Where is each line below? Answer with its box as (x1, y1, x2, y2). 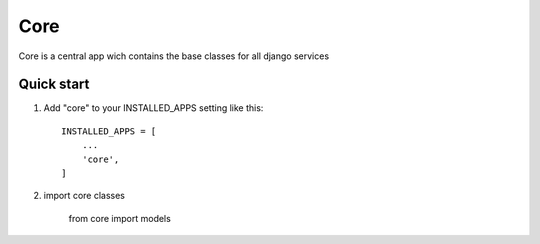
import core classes (43, 190, 125, 202)
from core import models (68, 212, 172, 224)
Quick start (18, 76, 90, 93)
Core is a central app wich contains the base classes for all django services (18, 50, 330, 62)
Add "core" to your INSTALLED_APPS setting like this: (43, 102, 264, 114)
